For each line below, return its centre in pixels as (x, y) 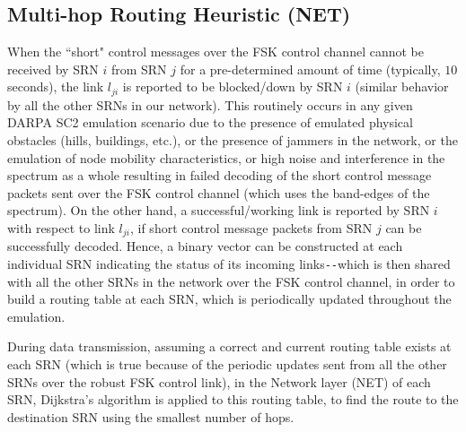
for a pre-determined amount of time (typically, (310, 69)
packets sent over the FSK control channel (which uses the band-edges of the (219, 192)
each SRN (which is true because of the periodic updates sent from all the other (227, 364)
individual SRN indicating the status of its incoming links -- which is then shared (229, 264)
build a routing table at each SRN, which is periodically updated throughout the (229, 299)
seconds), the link (56, 86)
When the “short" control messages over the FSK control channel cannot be (215, 52)
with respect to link (61, 228)
